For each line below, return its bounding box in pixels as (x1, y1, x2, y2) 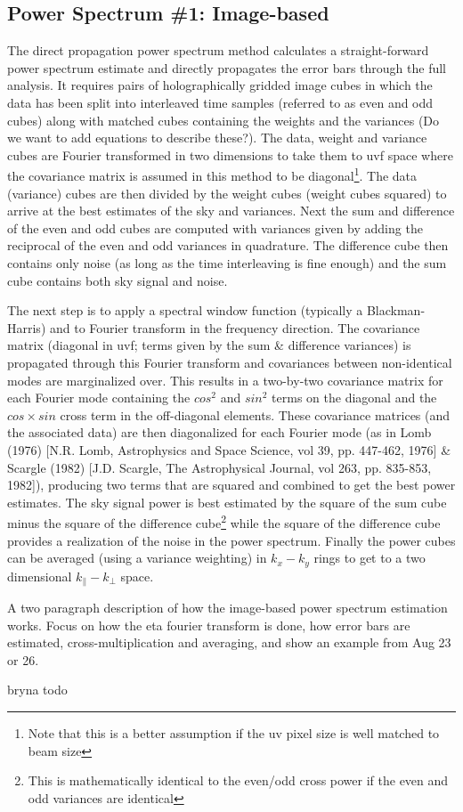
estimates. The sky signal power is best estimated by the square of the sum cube (7, 492, 447, 511)
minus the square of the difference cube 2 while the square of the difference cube (7, 511, 441, 532)
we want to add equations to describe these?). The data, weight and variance (7, 128, 427, 147)
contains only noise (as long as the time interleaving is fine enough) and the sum (7, 253, 447, 272)
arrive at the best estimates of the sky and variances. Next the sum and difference (7, 201, 455, 220)
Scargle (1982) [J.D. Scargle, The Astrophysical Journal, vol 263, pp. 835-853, (7, 458, 432, 476)
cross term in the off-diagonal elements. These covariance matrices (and (60, 405, 451, 424)
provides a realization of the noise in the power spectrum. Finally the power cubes (7, 531, 456, 549)
